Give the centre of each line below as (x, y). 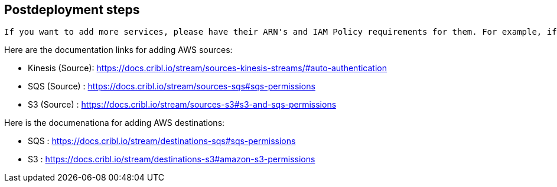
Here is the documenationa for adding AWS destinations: (115, 123)
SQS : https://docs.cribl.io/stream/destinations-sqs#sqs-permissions (162, 141)
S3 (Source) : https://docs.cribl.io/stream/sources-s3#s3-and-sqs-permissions (182, 105)
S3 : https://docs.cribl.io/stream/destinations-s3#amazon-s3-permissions (172, 159)
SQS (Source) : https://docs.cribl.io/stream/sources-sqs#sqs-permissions (172, 86)
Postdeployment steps (72, 10)
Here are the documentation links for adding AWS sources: (118, 50)
